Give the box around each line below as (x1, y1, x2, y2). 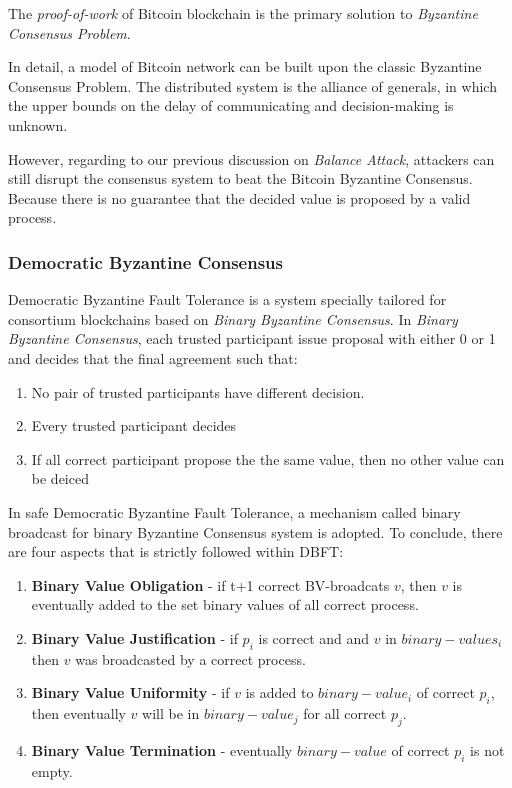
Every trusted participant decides (31, 415, 237, 436)
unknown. (8, 114, 68, 135)
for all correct (303, 703, 387, 724)
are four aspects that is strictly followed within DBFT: (8, 541, 344, 562)
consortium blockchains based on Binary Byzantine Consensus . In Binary (8, 308, 458, 329)
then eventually (31, 703, 126, 724)
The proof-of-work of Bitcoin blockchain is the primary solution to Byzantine (8, 3, 478, 23)
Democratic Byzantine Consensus (8, 249, 283, 274)
